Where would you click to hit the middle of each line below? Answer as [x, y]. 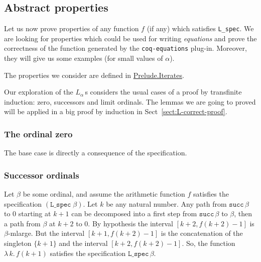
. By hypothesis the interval [130, 223]
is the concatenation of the [202, 233]
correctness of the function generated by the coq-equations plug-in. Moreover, [125, 48]
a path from [22, 223]
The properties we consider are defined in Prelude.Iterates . [94, 75]
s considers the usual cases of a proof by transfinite [163, 92]
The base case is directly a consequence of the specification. [96, 153]
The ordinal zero [38, 134]
